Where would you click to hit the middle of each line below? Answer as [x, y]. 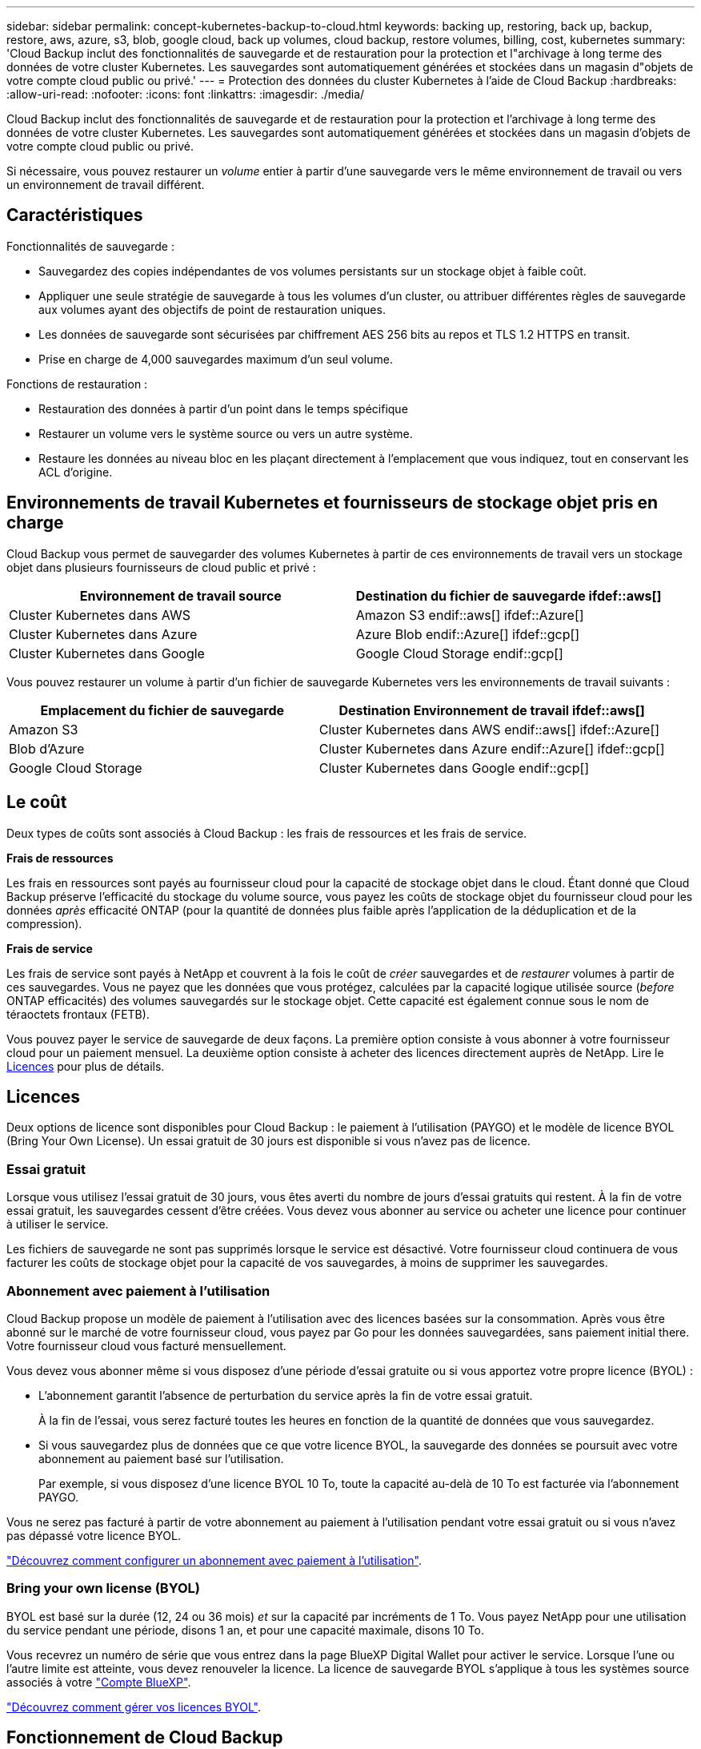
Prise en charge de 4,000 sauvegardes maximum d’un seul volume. [216, 359]
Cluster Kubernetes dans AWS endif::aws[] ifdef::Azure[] [489, 729]
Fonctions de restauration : [77, 384]
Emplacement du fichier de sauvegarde [162, 710]
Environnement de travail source [180, 595]
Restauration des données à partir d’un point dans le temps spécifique [223, 408]
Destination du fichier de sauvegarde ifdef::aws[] [509, 595]
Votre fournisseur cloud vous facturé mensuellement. [146, 1345]
